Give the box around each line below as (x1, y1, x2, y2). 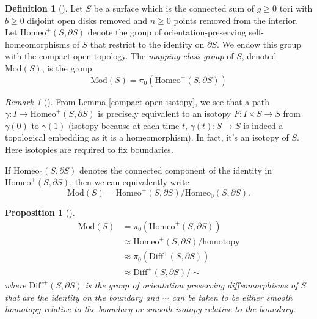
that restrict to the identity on (90, 37, 205, 50)
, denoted (241, 50, 277, 62)
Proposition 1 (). (5, 206, 75, 219)
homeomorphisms (5, 37, 70, 50)
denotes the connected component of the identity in (79, 163, 272, 176)
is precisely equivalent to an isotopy (98, 107, 231, 120)
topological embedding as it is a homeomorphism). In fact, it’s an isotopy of (5, 131, 289, 144)
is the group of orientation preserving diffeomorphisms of (85, 278, 298, 291)
